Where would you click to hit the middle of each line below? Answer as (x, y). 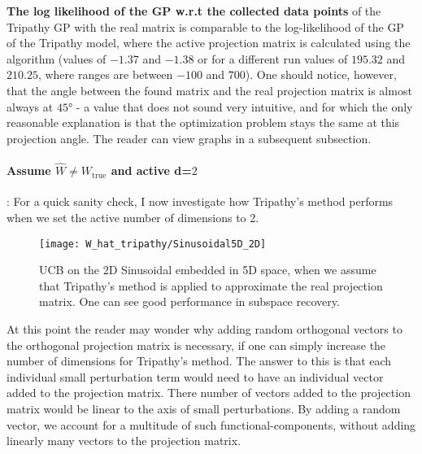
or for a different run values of (273, 58)
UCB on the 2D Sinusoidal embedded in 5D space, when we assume (208, 270)
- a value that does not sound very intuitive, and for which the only (244, 106)
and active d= (151, 170)
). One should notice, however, (321, 74)
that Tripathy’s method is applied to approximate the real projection (211, 285)
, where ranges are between (105, 74)
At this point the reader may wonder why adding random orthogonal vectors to (204, 328)
